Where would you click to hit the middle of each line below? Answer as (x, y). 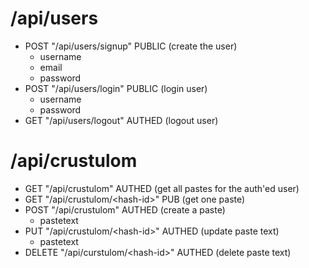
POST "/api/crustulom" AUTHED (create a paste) (125, 209)
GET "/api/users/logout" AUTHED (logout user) (121, 120)
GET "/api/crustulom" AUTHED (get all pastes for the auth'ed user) (162, 188)
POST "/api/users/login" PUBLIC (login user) (116, 88)
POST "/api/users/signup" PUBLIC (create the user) (131, 46)
